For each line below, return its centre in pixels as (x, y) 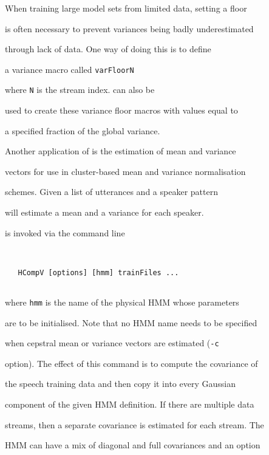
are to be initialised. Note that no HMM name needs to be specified (131, 322)
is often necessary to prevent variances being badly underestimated (129, 28)
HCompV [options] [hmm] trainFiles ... (98, 272)
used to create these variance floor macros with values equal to (121, 110)
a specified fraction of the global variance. (83, 130)
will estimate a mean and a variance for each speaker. (104, 212)
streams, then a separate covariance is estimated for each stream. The (134, 424)
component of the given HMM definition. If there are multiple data (130, 404)
